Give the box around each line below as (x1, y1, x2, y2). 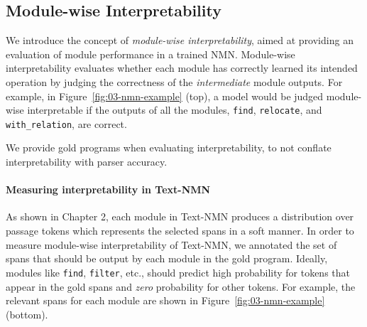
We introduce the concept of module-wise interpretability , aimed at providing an (6, 33, 354, 48)
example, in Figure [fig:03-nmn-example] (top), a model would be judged (6, 88, 324, 103)
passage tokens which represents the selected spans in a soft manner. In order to (6, 223, 354, 238)
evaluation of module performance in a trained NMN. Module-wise (6, 46, 295, 61)
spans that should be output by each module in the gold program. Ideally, (6, 251, 328, 266)
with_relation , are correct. (6, 116, 127, 131)
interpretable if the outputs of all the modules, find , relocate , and (27, 102, 322, 117)
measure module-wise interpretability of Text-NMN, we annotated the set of (6, 237, 337, 252)
